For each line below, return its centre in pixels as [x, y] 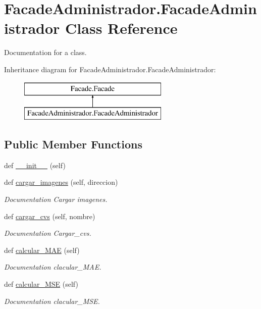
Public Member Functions [73, 144]
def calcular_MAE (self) [42, 250]
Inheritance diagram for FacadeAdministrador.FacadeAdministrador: [110, 69]
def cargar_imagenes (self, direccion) [61, 182]
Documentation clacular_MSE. [52, 301]
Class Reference [121, 28]
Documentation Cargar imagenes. [56, 199]
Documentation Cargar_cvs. [48, 233]
